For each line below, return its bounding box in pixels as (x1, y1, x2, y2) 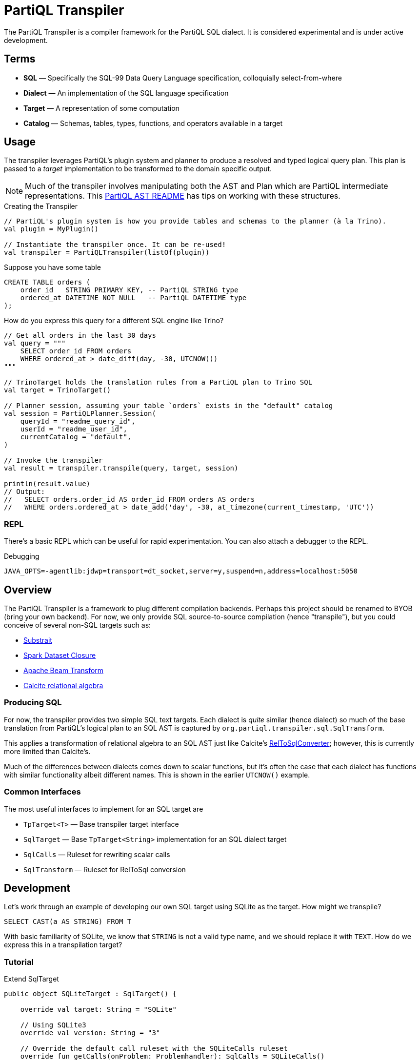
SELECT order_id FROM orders (20, 347, 132, 355)
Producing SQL (4, 697, 62, 708)
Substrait (23, 636, 52, 645)
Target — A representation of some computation (23, 103, 180, 112)
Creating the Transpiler (4, 202, 78, 211)
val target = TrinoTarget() (4, 386, 111, 394)
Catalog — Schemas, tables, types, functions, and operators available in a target (23, 119, 283, 127)
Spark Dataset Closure (23, 651, 96, 660)
